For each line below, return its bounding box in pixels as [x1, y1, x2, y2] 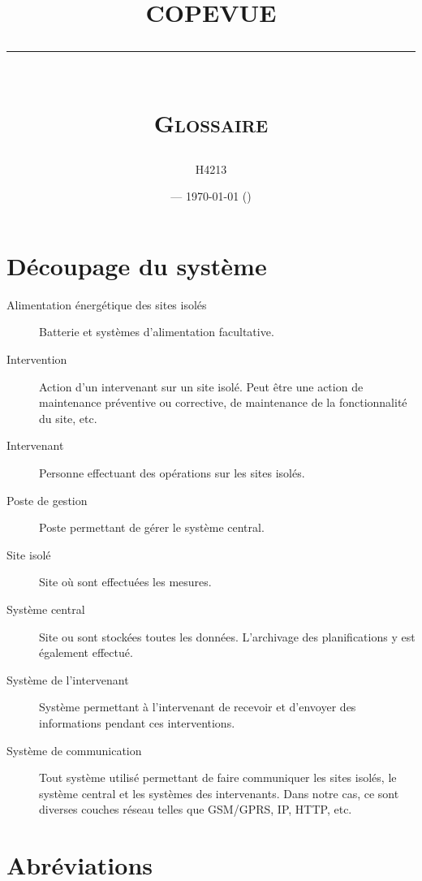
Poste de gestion [6, 491, 88, 508]
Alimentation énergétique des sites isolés [6, 296, 207, 313]
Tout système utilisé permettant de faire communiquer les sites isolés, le [39, 769, 397, 786]
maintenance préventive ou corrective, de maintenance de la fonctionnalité [39, 394, 407, 411]
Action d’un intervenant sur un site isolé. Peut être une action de [39, 378, 364, 395]
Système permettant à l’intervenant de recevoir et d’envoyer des [39, 698, 356, 715]
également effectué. [39, 644, 133, 661]
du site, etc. [39, 409, 97, 426]
